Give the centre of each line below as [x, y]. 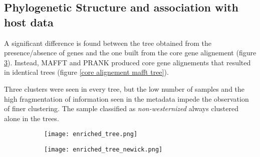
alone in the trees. [32, 118]
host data [29, 22]
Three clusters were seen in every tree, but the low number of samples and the [124, 88]
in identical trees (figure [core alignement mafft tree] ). [86, 72]
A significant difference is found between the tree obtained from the [108, 43]
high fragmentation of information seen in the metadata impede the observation [126, 98]
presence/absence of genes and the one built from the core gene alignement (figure [130, 53]
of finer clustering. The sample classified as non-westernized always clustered [121, 108]
